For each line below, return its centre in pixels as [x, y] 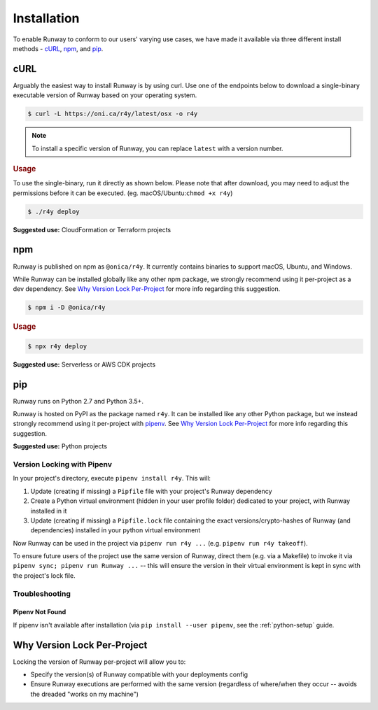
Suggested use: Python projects [60, 446]
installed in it [49, 511]
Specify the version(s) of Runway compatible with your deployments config [139, 674]
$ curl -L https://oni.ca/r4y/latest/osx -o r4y [113, 114]
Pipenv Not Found [40, 612]
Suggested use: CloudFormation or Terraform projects [92, 229]
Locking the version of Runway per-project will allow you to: [99, 662]
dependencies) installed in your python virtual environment [115, 530]
